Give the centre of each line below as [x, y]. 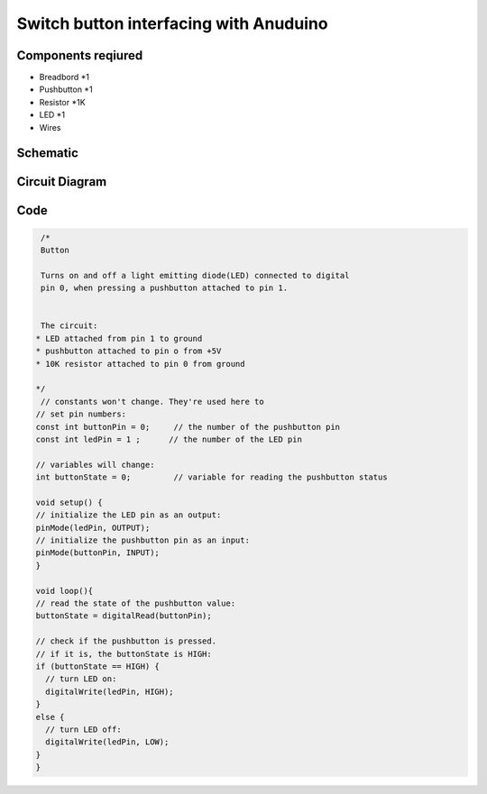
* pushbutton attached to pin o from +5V [129, 351]
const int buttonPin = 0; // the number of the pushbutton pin [188, 427]
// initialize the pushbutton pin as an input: [142, 540]
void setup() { [69, 502]
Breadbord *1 [64, 78]
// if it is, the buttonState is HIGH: [124, 654]
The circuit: [69, 326]
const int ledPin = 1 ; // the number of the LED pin [169, 439]
